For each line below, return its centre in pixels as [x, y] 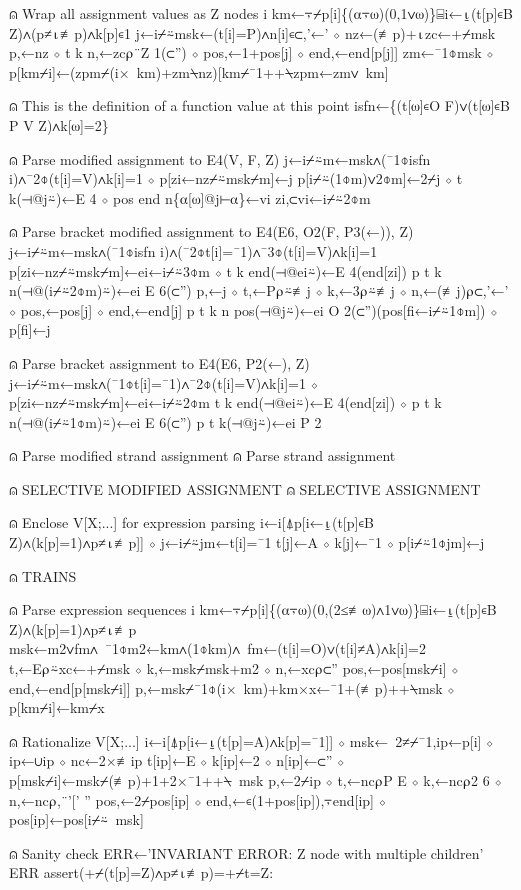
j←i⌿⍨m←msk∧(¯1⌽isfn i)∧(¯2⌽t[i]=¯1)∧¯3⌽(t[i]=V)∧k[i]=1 [193, 250]
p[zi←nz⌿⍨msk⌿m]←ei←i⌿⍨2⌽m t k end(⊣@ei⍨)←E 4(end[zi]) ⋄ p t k [225, 402]
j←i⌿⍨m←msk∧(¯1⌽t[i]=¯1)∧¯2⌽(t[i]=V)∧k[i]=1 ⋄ [163, 382]
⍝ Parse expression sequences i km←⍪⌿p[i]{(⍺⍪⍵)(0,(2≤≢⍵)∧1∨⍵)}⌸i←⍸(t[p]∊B [253, 609]
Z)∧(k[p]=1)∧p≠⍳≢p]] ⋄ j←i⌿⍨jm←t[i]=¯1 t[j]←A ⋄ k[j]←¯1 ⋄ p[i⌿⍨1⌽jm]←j [247, 542]
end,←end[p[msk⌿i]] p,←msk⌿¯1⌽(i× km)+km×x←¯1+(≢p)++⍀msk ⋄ [232, 687]
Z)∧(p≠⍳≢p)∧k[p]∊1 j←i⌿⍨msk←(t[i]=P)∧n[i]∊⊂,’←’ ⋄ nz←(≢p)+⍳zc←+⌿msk [252, 32]
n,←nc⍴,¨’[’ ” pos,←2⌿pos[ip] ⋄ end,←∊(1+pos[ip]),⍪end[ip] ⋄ [197, 799]
